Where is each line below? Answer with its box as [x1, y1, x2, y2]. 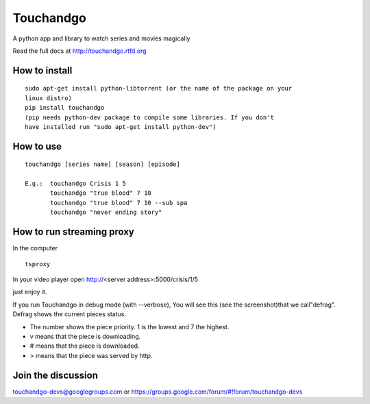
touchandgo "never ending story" [50, 209, 162, 216]
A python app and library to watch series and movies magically [12, 34, 190, 43]
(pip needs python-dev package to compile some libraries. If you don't [25, 113, 274, 121]
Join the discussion [12, 369, 99, 381]
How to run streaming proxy [12, 226, 135, 238]
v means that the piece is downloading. [29, 332, 141, 340]
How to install [12, 64, 73, 76]
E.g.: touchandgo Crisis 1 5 [25, 180, 127, 188]
